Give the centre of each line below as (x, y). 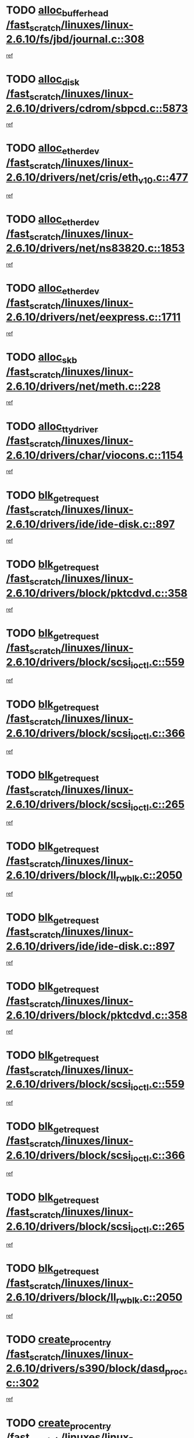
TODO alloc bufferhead (57, 11)
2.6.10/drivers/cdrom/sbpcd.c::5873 (97, 108)
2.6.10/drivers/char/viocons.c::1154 (95, 455)
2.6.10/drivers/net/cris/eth (72, 177)
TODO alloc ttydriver (52, 427)
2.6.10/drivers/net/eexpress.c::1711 (93, 317)
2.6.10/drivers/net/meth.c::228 (84, 386)
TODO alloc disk (43, 80)
